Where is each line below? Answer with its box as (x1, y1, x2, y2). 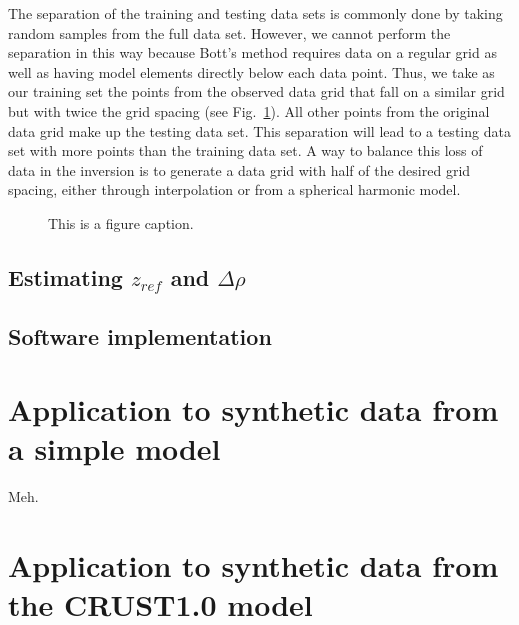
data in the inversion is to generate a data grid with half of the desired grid (8, 159, 471, 180)
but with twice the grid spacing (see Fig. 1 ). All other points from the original (8, 100, 490, 121)
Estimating (8, 261, 123, 292)
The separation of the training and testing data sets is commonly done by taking (8, 3, 503, 23)
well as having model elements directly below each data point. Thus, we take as (8, 61, 495, 82)
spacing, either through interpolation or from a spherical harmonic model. (8, 179, 461, 200)
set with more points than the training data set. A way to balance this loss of (8, 140, 483, 161)
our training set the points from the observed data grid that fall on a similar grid (8, 81, 505, 102)
